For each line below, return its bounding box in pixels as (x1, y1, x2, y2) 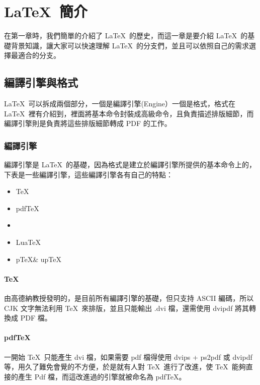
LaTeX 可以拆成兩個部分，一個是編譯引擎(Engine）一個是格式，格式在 (4, 98, 236, 109)
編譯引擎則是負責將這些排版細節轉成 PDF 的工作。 (4, 118, 171, 129)
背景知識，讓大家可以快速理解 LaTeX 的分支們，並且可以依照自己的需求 (11, 40, 249, 50)
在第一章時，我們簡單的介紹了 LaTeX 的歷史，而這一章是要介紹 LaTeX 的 (4, 30, 248, 41)
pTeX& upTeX (16, 253, 62, 264)
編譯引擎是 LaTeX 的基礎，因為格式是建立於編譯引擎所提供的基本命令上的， (4, 159, 256, 170)
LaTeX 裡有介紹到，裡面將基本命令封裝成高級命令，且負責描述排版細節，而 (4, 108, 254, 118)
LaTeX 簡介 (4, 1, 88, 22)
